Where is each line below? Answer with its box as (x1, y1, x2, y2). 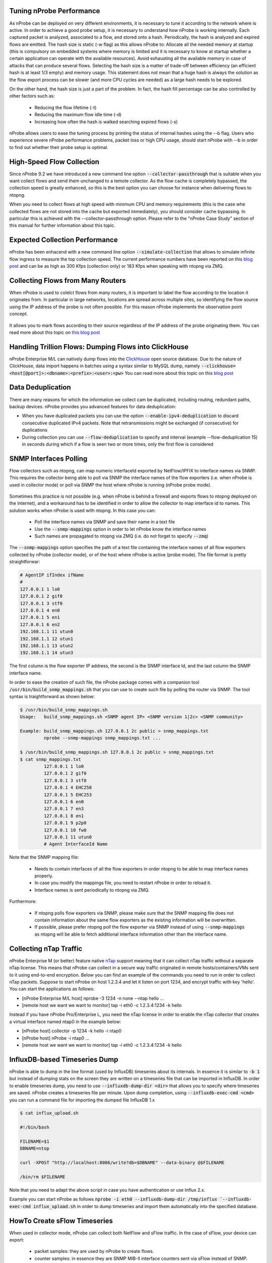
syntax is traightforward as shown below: (9, 693, 95, 699)
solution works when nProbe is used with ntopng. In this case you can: (9, 507, 156, 513)
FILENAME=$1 (20, 1139, 50, 1144)
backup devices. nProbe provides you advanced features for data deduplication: (9, 403, 176, 409)
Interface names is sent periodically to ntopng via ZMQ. (34, 887, 150, 893)
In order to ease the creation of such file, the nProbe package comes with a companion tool (9, 679, 199, 686)
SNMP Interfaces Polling (9, 454, 88, 463)
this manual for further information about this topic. (9, 222, 116, 228)
